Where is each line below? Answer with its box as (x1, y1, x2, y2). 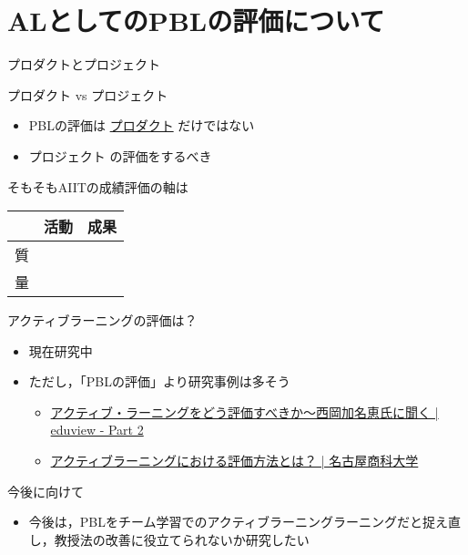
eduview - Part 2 (50, 420, 144, 439)
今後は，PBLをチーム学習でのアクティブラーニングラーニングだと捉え (28, 512, 449, 531)
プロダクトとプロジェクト (7, 55, 160, 74)
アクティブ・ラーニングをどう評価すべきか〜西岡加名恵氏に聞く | (50, 402, 439, 421)
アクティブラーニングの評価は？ (7, 311, 198, 330)
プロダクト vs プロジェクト (7, 85, 168, 104)
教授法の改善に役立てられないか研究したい (54, 529, 310, 549)
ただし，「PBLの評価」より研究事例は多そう (28, 372, 290, 391)
